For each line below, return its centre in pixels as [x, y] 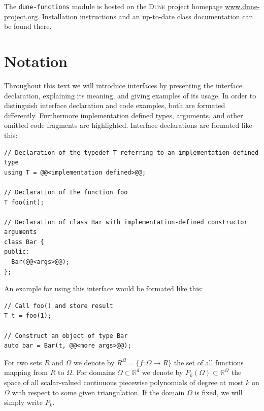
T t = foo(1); [28, 316]
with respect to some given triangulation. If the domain [98, 392]
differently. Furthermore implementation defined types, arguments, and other [124, 115]
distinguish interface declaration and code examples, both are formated [115, 105]
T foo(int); [24, 202]
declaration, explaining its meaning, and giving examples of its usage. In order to [130, 95]
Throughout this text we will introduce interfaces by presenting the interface [123, 85]
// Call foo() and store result [59, 306]
